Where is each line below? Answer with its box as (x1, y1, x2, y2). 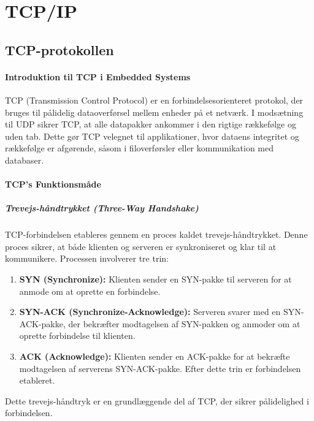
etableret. (19, 374, 55, 387)
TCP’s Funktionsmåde (5, 178, 101, 191)
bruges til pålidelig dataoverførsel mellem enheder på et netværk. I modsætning (5, 105, 304, 118)
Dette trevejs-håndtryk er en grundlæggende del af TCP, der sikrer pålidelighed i (5, 394, 309, 407)
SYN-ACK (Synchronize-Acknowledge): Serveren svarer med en (19, 305, 281, 318)
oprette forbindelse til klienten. (19, 329, 136, 342)
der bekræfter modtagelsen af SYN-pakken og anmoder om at (68, 317, 301, 330)
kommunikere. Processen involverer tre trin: (5, 252, 169, 265)
